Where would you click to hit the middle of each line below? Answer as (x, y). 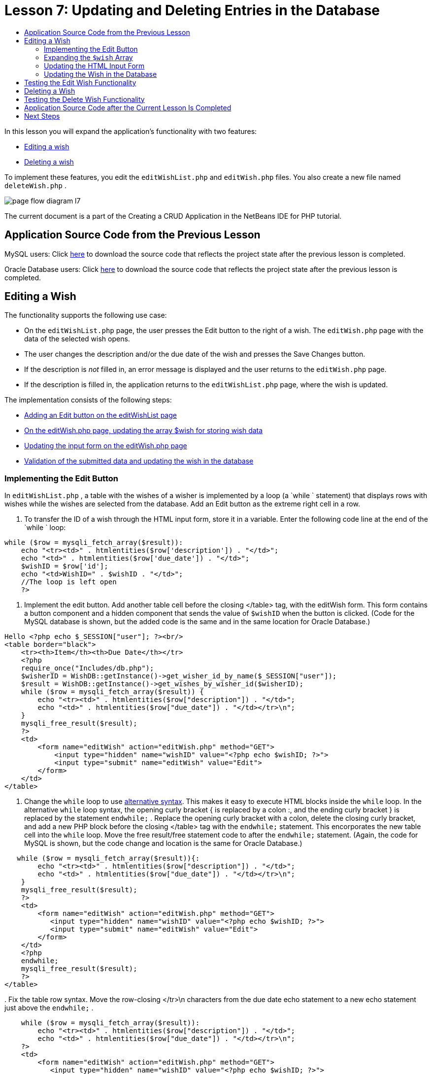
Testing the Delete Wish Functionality (84, 99)
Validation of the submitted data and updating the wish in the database (139, 461)
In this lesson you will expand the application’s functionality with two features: (131, 131)
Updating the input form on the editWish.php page (106, 446)
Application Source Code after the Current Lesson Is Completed (128, 107)
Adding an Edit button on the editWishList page (100, 415)
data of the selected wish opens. (77, 339)
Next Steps (42, 116)
